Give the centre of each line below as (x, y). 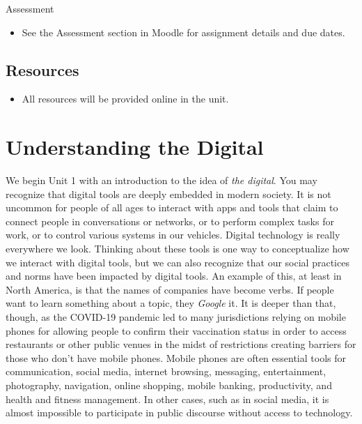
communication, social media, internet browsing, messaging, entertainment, (166, 371)
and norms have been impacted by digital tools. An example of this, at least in (174, 276)
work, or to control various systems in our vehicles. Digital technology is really (173, 235)
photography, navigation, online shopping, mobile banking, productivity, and (169, 385)
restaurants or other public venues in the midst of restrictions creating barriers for (181, 344)
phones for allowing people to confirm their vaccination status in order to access (176, 330)
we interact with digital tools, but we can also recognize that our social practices (178, 262)
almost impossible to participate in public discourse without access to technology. (179, 412)
